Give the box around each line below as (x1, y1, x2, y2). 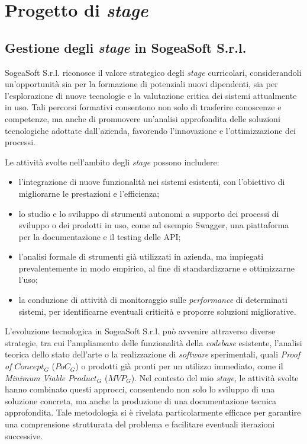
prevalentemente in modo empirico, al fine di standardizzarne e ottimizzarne (18, 261, 295, 274)
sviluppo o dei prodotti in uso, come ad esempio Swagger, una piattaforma (18, 219, 289, 231)
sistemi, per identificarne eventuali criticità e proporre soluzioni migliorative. (18, 305, 296, 317)
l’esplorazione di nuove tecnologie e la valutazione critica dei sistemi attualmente (5, 89, 297, 101)
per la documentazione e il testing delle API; (18, 230, 181, 242)
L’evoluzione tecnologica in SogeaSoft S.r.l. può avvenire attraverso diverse (5, 325, 276, 337)
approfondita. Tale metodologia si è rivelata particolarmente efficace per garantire (5, 406, 301, 419)
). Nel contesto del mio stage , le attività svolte (131, 371, 299, 384)
